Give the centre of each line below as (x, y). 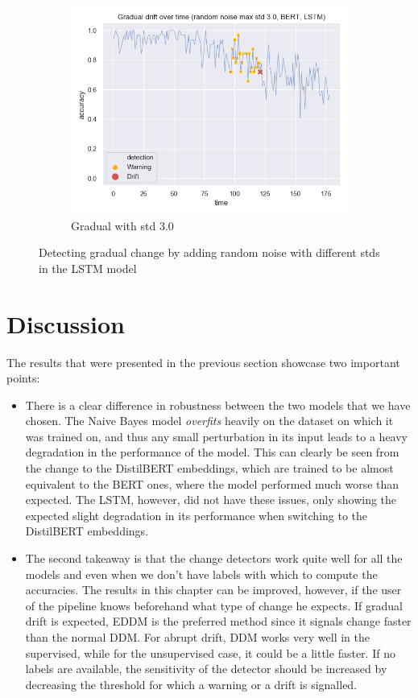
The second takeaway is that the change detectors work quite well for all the (214, 558)
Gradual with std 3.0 (122, 225)
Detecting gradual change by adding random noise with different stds (209, 252)
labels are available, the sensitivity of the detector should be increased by (206, 669)
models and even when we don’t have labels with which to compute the (201, 574)
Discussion (66, 323)
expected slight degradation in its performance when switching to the (197, 515)
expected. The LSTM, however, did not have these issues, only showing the (211, 500)
